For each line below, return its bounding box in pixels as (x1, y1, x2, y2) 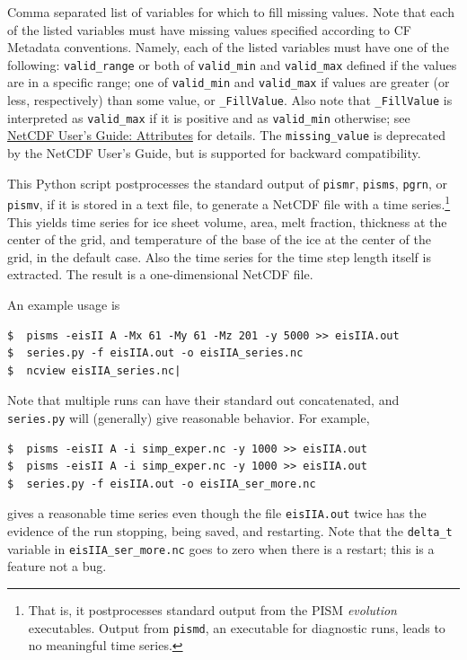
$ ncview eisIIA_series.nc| (7, 364, 181, 377)
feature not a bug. (7, 557, 107, 576)
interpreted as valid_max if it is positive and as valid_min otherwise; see (7, 108, 410, 127)
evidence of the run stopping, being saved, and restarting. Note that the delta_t (7, 522, 453, 541)
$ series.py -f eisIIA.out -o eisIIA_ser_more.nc (7, 477, 316, 490)
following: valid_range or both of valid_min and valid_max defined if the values (7, 55, 457, 74)
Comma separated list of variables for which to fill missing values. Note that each (7, 3, 454, 21)
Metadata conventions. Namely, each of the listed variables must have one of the (7, 38, 449, 57)
